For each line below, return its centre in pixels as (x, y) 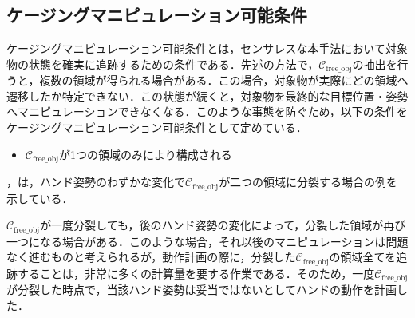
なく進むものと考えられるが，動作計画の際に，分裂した (151, 257)
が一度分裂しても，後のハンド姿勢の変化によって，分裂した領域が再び (223, 225)
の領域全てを (363, 257)
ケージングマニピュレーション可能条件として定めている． (157, 127)
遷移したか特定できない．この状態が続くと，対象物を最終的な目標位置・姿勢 (207, 95)
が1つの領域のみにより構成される (145, 154)
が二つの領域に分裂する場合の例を (308, 182)
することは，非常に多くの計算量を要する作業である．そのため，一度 (196, 273)
